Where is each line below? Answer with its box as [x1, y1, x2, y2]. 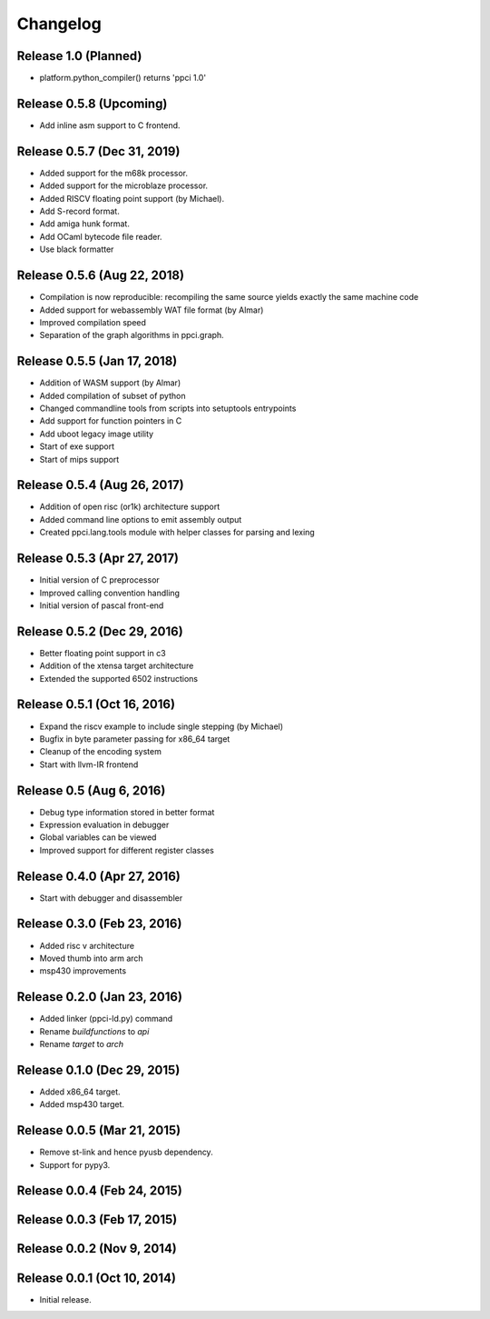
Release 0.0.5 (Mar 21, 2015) [16, 1123, 181, 1138]
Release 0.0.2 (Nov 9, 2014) [16, 1241, 177, 1256]
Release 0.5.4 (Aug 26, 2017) [16, 477, 185, 493]
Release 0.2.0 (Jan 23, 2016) [16, 989, 183, 1004]
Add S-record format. [39, 205, 120, 217]
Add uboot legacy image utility [39, 428, 154, 439]
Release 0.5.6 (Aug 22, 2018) [16, 268, 185, 284]
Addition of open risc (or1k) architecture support [39, 501, 220, 513]
